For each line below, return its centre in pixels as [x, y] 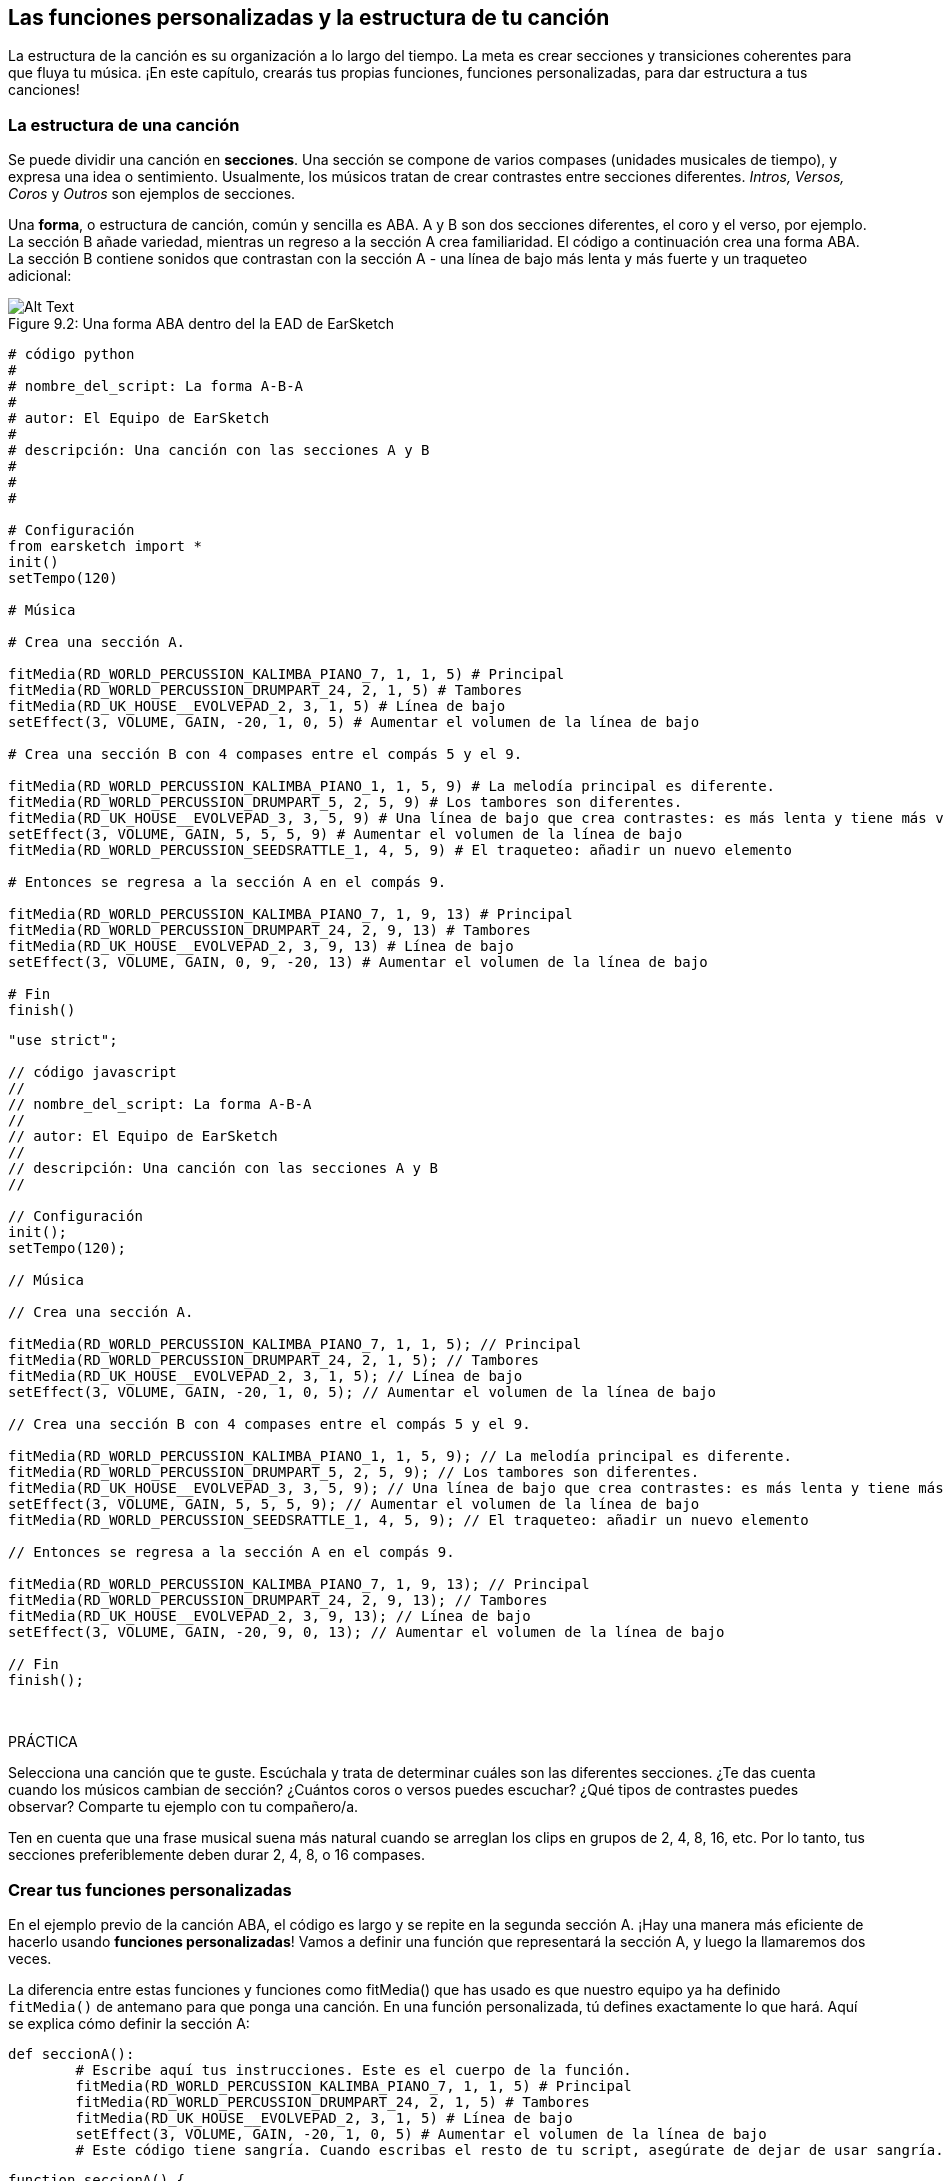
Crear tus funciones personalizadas [150, 1889]
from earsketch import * [105, 546]
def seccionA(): [71, 2053]
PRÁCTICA [43, 1742]
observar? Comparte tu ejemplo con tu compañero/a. [183, 1807]
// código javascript [92, 1072]
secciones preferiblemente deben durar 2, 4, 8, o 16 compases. [217, 1855]
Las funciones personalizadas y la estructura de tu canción [309, 17]
